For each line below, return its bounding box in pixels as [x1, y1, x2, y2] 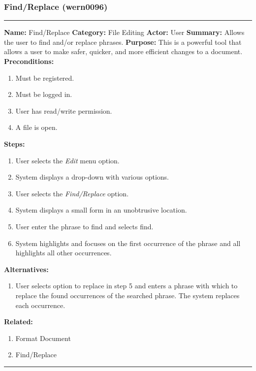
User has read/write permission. [15, 105, 112, 116]
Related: [4, 316, 33, 327]
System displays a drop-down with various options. [15, 172, 169, 182]
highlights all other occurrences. [15, 247, 112, 258]
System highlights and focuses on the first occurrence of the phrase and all [15, 238, 241, 248]
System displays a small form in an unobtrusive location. [15, 205, 187, 215]
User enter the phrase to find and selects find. [15, 221, 154, 231]
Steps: [4, 138, 25, 149]
